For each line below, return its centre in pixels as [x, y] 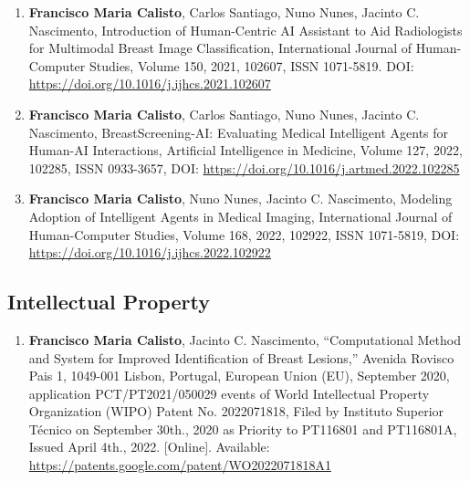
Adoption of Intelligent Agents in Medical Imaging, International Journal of [240, 216]
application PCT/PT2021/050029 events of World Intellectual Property [229, 393]
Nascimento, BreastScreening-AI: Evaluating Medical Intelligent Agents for [239, 132]
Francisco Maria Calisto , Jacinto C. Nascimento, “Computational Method [245, 339]
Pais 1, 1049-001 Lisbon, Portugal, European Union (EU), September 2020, [239, 376]
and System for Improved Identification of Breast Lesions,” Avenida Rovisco [241, 357]
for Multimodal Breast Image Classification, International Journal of [220, 48]
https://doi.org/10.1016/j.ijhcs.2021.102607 [150, 84]
